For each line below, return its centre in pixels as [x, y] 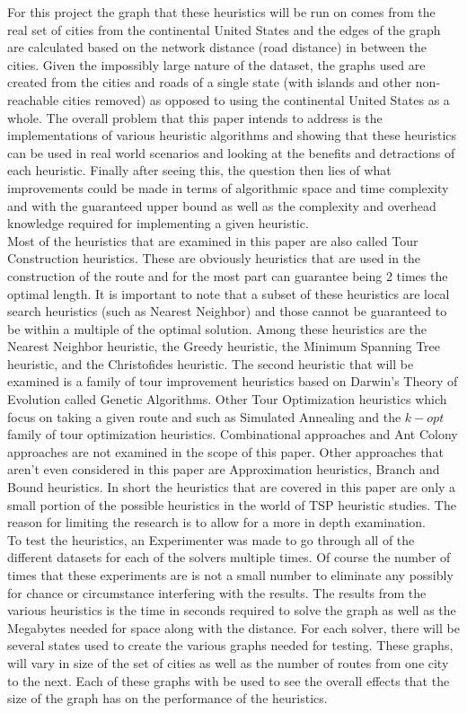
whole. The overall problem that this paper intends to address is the [195, 117]
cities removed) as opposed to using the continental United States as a [256, 99]
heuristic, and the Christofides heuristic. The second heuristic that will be [211, 363]
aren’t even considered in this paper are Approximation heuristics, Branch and [224, 469]
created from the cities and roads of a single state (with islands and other [210, 82]
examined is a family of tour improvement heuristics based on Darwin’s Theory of [233, 381]
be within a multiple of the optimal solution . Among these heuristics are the [217, 328]
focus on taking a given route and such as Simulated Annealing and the [204, 416]
